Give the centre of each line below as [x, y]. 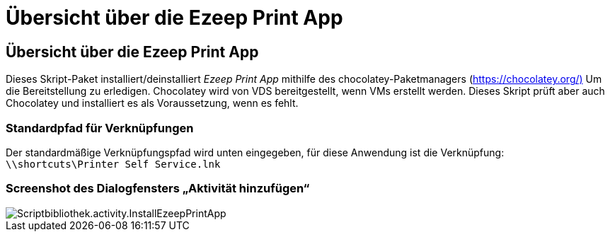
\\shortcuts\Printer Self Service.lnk [113, 164]
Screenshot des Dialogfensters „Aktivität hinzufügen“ [158, 189]
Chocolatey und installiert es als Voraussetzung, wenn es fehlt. [152, 103]
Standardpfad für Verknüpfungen [100, 128]
